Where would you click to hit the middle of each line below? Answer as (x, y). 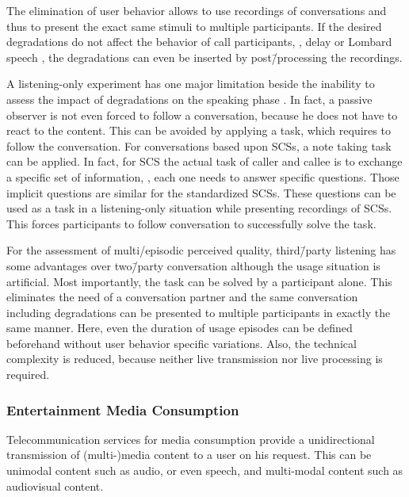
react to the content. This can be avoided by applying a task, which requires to (199, 130)
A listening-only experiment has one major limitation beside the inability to (191, 84)
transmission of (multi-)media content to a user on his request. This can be (189, 455)
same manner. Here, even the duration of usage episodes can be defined (180, 328)
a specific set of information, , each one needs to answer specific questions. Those (203, 176)
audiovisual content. (55, 486)
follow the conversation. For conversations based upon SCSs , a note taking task (199, 145)
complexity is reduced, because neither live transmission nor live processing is (195, 359)
